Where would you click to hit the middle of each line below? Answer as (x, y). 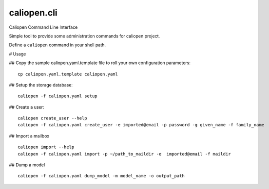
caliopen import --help (46, 147)
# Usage (18, 54)
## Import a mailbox (29, 136)
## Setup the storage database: (41, 85)
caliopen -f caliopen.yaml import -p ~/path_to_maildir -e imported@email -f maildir (124, 154)
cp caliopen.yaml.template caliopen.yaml (68, 74)
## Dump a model (27, 165)
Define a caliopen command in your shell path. (58, 45)
